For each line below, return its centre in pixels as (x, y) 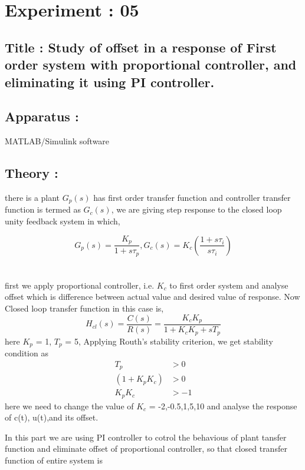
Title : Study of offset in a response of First (141, 47)
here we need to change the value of (69, 406)
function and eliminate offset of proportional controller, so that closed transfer (146, 449)
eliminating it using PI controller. (110, 82)
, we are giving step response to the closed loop (196, 209)
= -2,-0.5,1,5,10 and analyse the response (223, 406)
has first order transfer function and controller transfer (192, 197)
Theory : (32, 173)
